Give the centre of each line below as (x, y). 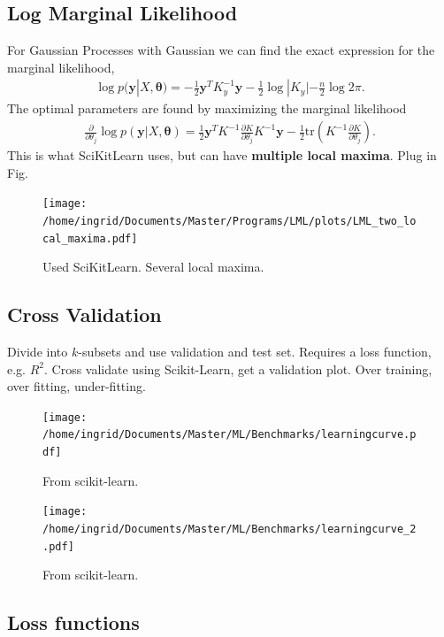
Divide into (38, 351)
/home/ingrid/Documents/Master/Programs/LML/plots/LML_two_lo (230, 221)
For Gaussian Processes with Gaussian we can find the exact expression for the (221, 50)
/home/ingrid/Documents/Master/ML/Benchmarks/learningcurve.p (230, 435)
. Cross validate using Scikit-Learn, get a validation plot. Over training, (238, 368)
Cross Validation (84, 315)
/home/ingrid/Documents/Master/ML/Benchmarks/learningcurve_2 (230, 529)
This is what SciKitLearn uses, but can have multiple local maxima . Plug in (222, 155)
